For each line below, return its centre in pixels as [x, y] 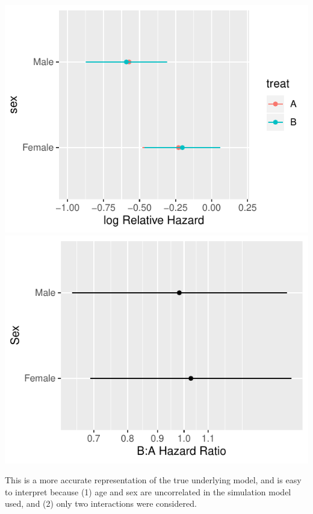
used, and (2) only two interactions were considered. [101, 503]
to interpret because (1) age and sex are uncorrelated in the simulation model [148, 491]
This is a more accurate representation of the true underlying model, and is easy [153, 480]
